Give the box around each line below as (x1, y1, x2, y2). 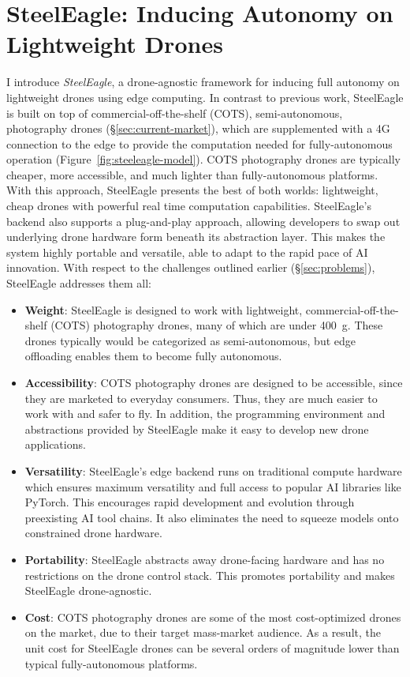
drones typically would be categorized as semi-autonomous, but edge (24, 332, 356, 348)
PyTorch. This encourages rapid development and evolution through (24, 494, 355, 510)
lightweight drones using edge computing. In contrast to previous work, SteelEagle (6, 88, 404, 105)
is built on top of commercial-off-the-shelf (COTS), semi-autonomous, (6, 104, 343, 121)
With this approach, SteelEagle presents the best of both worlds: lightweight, (6, 182, 378, 198)
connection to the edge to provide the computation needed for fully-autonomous (6, 135, 393, 152)
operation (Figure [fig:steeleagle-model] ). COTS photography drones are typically (6, 151, 401, 167)
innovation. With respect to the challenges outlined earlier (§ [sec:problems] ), (6, 259, 375, 276)
